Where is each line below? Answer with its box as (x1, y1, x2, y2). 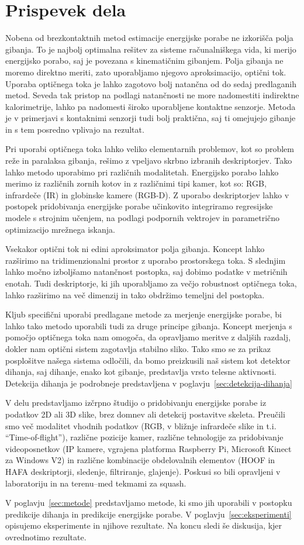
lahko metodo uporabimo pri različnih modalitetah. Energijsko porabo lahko (5, 165, 279, 178)
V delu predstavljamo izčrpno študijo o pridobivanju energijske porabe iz (5, 396, 267, 409)
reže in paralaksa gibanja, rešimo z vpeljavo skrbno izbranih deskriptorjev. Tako (5, 154, 292, 167)
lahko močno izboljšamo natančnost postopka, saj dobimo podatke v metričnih (5, 265, 288, 278)
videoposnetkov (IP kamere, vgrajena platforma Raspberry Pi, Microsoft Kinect (5, 442, 292, 454)
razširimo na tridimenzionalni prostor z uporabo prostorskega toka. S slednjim (5, 254, 286, 266)
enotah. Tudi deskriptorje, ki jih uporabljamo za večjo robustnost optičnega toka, (5, 277, 297, 289)
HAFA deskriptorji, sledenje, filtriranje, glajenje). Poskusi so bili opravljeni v (5, 465, 281, 477)
